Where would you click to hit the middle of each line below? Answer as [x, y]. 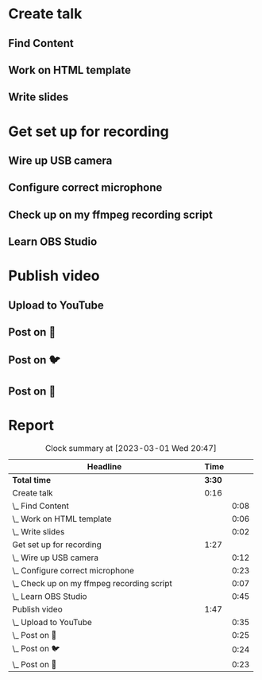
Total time [32, 480]
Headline [104, 466]
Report [31, 425]
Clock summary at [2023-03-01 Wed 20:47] [131, 448]
